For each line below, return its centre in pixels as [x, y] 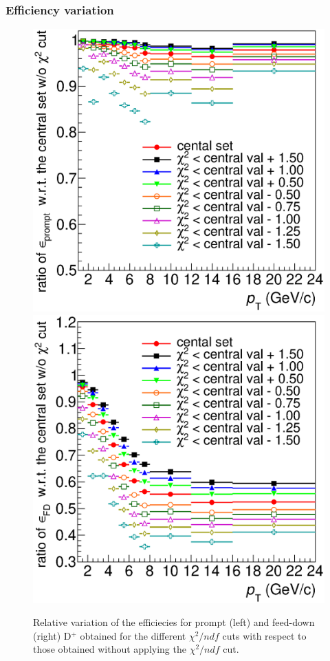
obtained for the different [133, 635]
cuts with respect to [264, 635]
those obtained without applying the [110, 649]
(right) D [52, 635]
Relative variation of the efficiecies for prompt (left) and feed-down [174, 622]
